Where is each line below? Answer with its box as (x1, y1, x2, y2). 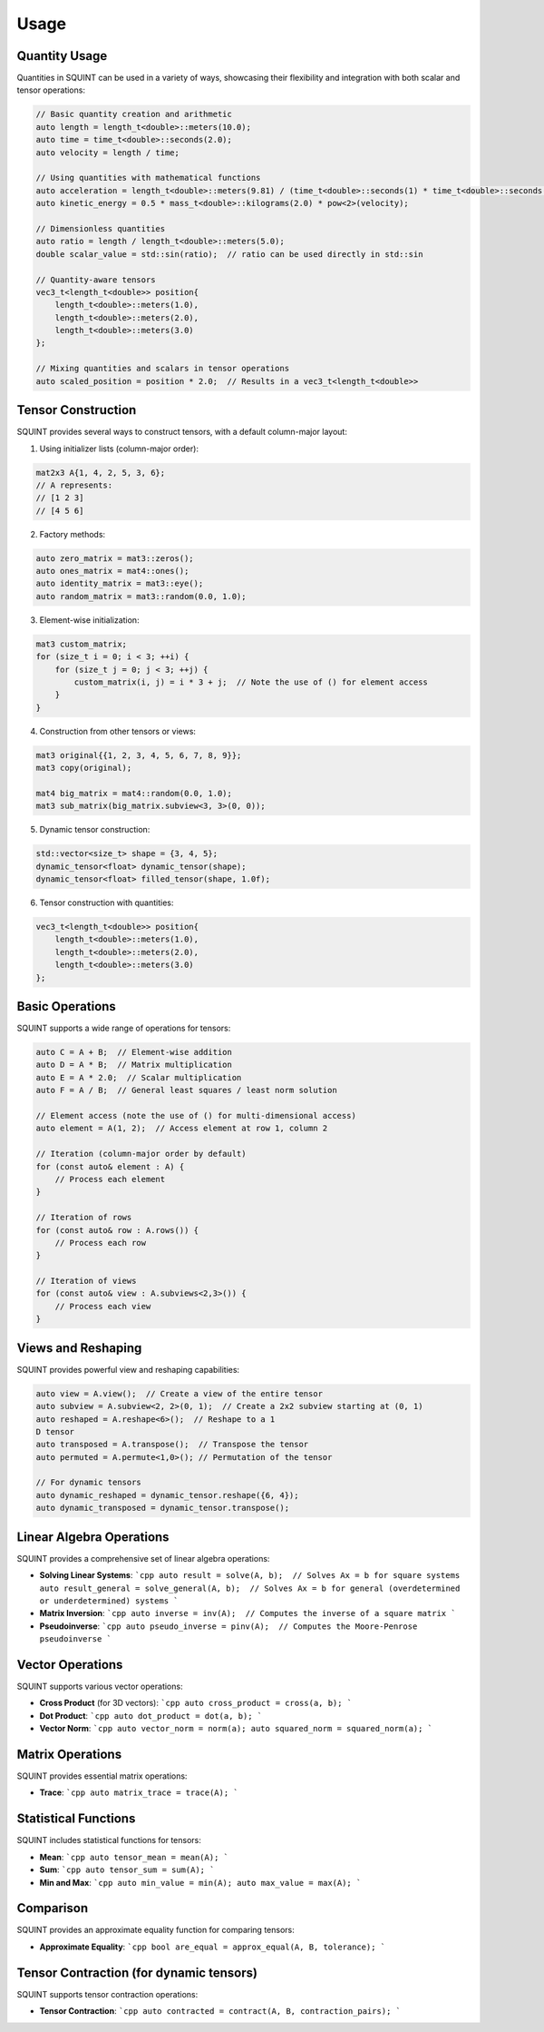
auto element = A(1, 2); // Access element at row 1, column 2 (35, 1123, 328, 1134)
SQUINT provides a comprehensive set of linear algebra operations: (16, 1553, 270, 1563)
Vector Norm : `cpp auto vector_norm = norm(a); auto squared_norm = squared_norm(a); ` (39, 1723, 433, 1734)
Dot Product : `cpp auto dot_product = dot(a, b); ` (39, 1710, 263, 1721)
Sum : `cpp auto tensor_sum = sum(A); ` (39, 1864, 215, 1875)
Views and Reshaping (16, 1340, 142, 1356)
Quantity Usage (16, 48, 108, 64)
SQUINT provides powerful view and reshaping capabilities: (16, 1364, 240, 1375)
